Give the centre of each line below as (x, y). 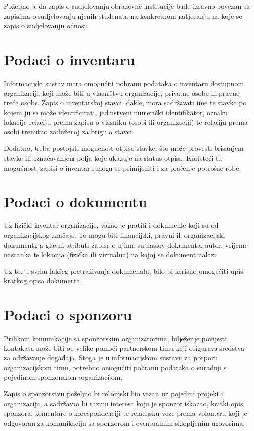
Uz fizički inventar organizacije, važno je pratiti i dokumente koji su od (111, 225)
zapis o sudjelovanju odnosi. (46, 25)
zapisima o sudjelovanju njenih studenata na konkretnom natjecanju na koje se (123, 16)
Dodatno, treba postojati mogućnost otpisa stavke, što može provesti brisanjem (124, 148)
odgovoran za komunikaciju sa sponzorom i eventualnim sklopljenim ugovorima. (125, 422)
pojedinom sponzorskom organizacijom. (63, 377)
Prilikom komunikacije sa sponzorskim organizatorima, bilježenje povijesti (116, 338)
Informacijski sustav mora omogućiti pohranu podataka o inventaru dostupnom (124, 83)
